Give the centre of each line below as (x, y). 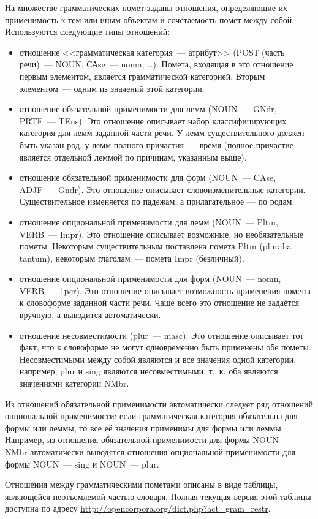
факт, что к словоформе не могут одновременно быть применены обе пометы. (165, 347)
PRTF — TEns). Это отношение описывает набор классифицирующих (153, 120)
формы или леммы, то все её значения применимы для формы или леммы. (144, 427)
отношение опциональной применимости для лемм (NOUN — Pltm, (149, 222)
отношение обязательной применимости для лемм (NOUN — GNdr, (148, 109)
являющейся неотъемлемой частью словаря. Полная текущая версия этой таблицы (158, 496)
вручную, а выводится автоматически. (90, 315)
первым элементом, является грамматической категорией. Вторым (142, 76)
